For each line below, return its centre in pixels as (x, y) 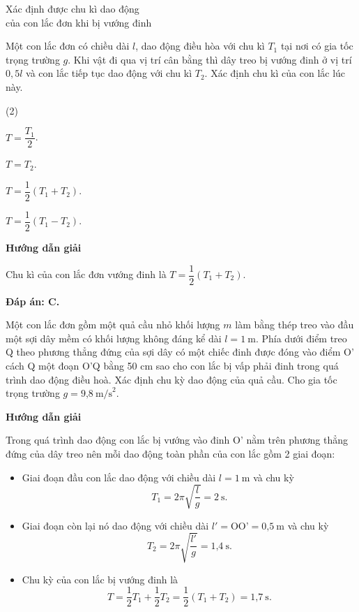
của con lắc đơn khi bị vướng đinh (79, 22)
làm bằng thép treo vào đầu (295, 325)
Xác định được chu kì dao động (72, 8)
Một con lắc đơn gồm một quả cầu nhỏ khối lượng (113, 325)
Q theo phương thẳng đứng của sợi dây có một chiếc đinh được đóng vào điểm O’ (180, 352)
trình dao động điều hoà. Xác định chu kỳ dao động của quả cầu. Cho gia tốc (171, 379)
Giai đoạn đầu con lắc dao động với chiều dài (119, 477)
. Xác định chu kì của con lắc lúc (275, 73)
